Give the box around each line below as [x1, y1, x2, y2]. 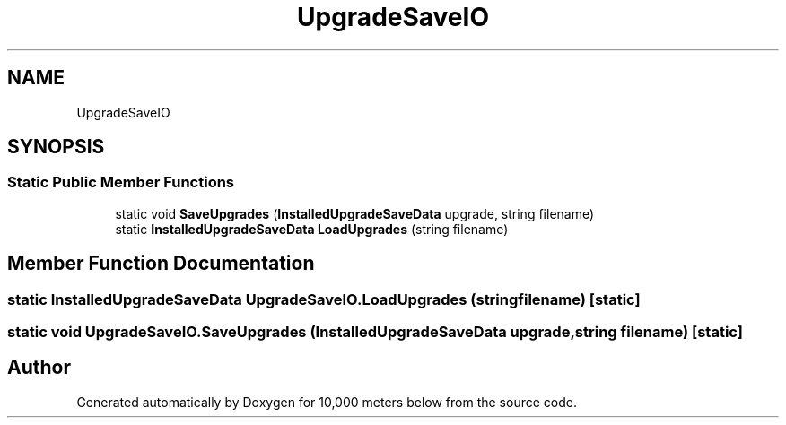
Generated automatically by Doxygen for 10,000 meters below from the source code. [76, 394, 577, 410]
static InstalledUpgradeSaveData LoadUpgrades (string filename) [115, 221, 509, 237]
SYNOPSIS [7, 135, 105, 159]
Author [7, 356, 71, 379]
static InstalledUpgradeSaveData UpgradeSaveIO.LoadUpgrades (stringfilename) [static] [7, 290, 641, 308]
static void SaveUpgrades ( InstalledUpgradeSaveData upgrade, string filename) [115, 205, 595, 221]
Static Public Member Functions [7, 173, 235, 192]
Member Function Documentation [7, 252, 315, 275]
